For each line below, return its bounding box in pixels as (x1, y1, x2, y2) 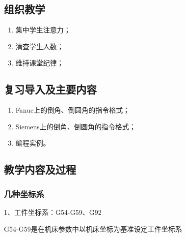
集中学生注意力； (15, 25, 71, 35)
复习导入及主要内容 (4, 82, 97, 97)
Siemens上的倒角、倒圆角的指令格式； (15, 121, 136, 131)
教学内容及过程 (4, 162, 76, 177)
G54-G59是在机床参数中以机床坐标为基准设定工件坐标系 (4, 223, 182, 234)
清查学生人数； (15, 41, 64, 51)
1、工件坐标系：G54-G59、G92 (4, 207, 102, 217)
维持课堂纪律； (15, 58, 64, 68)
